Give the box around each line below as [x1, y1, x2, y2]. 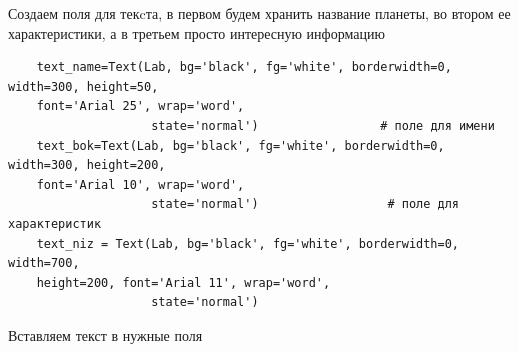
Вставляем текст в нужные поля [8, 324, 203, 345]
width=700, [8, 256, 80, 271]
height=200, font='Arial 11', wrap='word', [36, 275, 331, 290]
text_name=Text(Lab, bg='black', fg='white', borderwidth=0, [36, 60, 452, 75]
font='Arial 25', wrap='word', [36, 99, 245, 114]
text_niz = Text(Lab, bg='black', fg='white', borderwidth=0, [36, 236, 460, 251]
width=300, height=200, [8, 158, 166, 173]
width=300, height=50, [8, 79, 159, 94]
